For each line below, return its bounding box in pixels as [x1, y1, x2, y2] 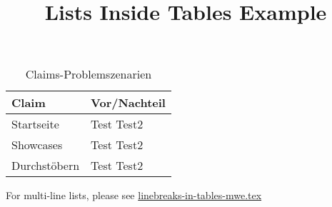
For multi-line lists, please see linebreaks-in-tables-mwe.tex [6, 188, 262, 203]
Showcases [11, 136, 63, 153]
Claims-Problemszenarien [25, 66, 152, 83]
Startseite [11, 116, 59, 133]
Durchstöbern [11, 157, 80, 174]
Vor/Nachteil [91, 94, 166, 111]
